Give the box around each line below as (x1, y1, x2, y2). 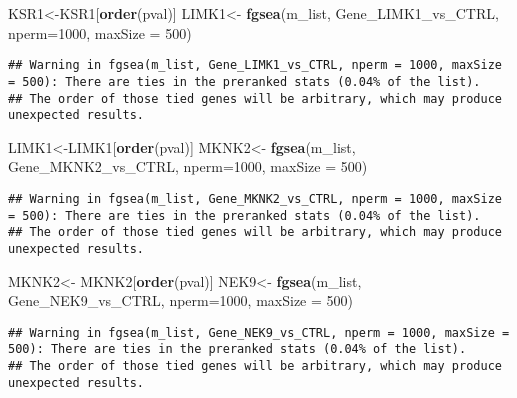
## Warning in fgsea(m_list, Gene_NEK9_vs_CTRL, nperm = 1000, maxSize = (8, 325, 510, 340)
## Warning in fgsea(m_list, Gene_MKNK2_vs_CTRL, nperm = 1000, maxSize (8, 192, 502, 206)
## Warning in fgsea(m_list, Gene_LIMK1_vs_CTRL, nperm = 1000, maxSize (8, 58, 502, 73)
